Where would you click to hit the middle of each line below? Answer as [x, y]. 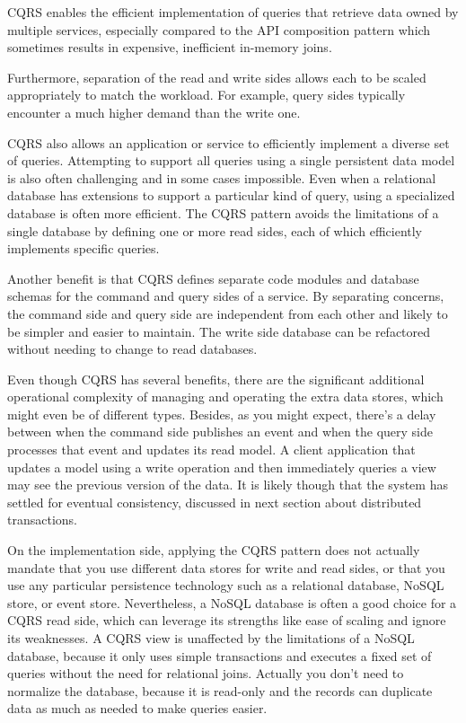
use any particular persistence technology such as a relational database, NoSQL [226, 585]
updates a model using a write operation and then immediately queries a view [222, 467]
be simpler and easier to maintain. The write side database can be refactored [219, 331]
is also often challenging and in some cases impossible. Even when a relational [222, 177]
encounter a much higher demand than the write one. [154, 112]
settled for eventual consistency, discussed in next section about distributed [215, 502]
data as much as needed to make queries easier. [137, 708]
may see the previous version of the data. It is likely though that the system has [228, 485]
